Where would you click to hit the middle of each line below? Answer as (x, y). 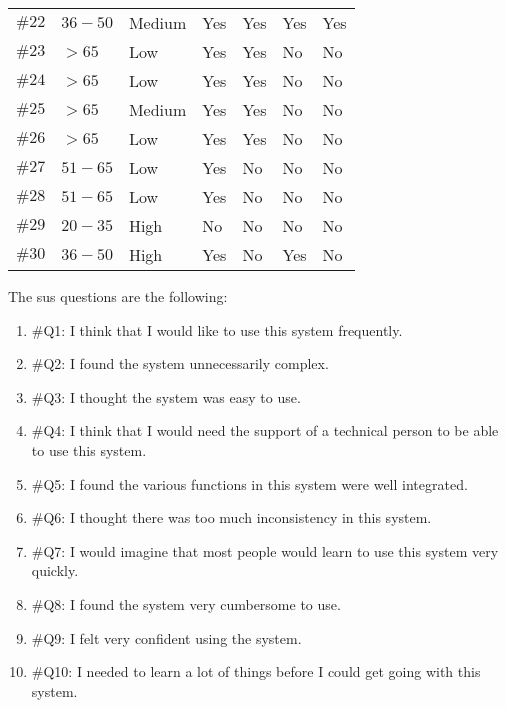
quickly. (55, 570)
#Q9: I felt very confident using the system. (166, 637)
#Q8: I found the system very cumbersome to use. (186, 603)
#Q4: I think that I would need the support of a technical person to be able (265, 430)
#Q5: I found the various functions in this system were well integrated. (249, 483)
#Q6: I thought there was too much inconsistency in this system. (231, 517)
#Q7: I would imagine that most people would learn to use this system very (265, 550)
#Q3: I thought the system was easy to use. (166, 396)
